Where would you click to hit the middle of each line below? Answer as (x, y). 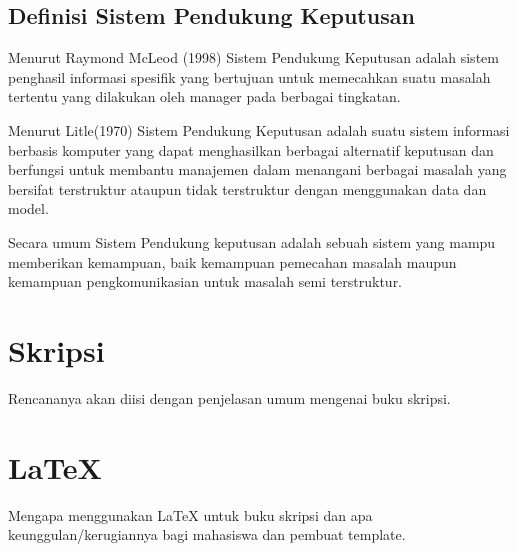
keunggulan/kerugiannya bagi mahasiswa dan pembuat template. (207, 534)
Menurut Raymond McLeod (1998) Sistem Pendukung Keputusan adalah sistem (253, 57)
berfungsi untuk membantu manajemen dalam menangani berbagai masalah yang (257, 169)
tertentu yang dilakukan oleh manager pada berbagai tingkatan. (204, 96)
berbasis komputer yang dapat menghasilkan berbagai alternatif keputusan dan (251, 149)
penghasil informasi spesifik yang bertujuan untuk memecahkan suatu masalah (249, 76)
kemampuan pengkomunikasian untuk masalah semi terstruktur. (205, 281)
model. (28, 208)
